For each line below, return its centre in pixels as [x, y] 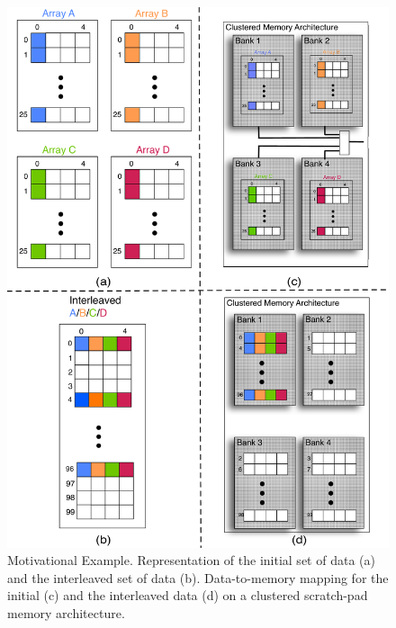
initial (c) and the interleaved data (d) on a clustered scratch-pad [188, 595]
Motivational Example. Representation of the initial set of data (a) [191, 560]
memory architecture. [66, 612]
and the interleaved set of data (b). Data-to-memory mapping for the [198, 577]
